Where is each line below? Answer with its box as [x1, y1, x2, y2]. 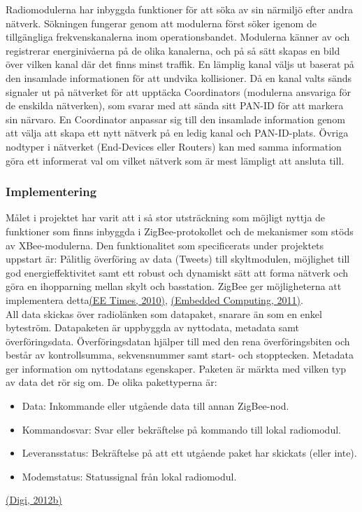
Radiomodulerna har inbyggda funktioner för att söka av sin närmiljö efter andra [6, 2, 353, 16]
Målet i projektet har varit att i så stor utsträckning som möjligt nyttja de [6, 210, 326, 225]
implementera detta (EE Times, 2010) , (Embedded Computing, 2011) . [6, 292, 303, 307]
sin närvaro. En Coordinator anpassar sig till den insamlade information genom [6, 111, 345, 126]
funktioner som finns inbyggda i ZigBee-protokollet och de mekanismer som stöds [6, 223, 354, 238]
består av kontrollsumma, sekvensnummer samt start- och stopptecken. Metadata [6, 347, 354, 362]
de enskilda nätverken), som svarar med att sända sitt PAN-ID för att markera [6, 98, 344, 113]
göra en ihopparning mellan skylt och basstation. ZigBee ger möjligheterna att [6, 279, 342, 293]
